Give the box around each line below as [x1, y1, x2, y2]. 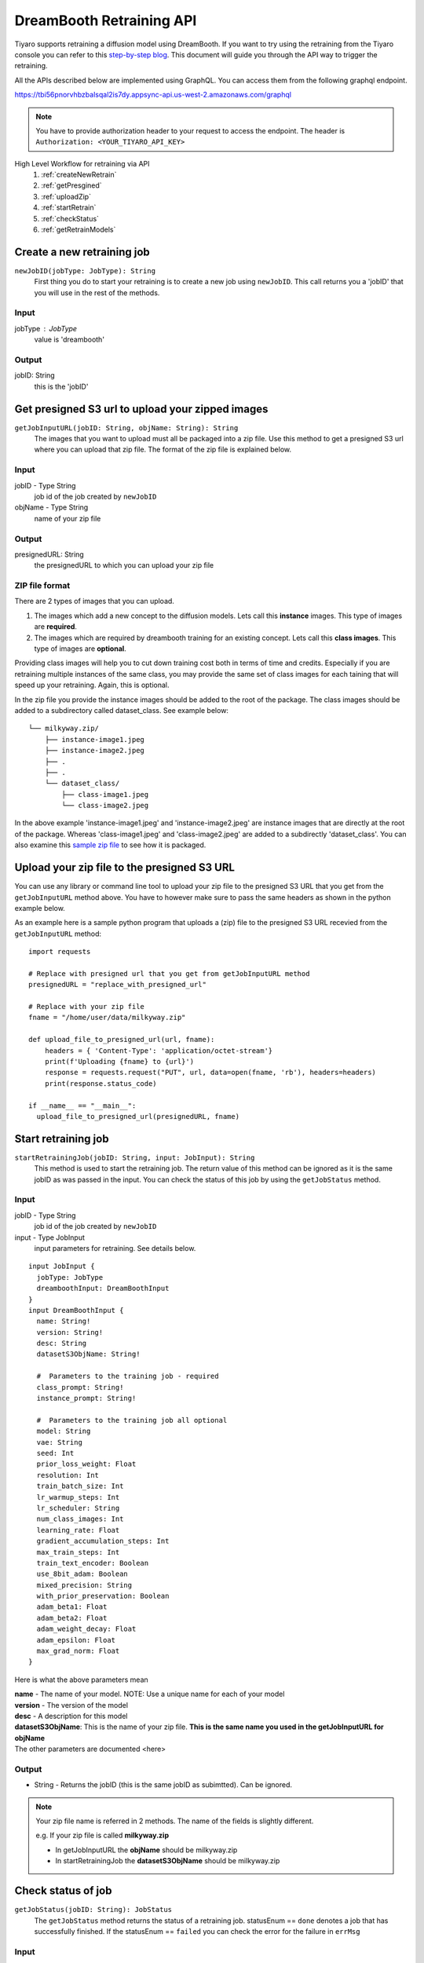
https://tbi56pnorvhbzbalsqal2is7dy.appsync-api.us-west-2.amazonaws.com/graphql [14, 90, 292, 100]
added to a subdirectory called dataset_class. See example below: [14, 705, 229, 715]
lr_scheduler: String [36, 1504, 120, 1512]
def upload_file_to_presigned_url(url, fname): [28, 1035, 215, 1044]
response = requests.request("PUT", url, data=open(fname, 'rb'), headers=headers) [44, 1068, 377, 1077]
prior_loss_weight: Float [36, 1460, 137, 1468]
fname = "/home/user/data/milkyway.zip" [28, 1013, 186, 1022]
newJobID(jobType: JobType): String [14, 266, 156, 275]
